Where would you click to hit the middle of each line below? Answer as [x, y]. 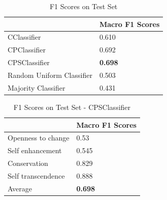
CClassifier [24, 37]
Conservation [28, 163]
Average [20, 188]
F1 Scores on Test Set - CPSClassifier [72, 107]
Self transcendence [36, 175]
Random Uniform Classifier [50, 75]
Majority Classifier [37, 87]
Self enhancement [35, 150]
